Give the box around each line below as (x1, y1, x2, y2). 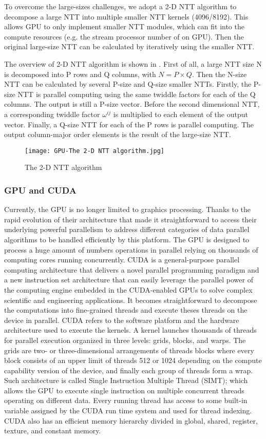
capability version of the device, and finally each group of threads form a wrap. (4, 365, 253, 375)
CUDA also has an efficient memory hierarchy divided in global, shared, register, (4, 415, 258, 426)
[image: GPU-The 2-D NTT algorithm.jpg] (25, 147, 165, 155)
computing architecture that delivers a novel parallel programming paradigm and (4, 264, 259, 275)
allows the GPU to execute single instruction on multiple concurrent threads (4, 385, 244, 395)
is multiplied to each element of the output (113, 108, 248, 119)
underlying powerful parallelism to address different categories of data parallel (4, 224, 250, 235)
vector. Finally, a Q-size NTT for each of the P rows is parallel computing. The (4, 119, 254, 129)
